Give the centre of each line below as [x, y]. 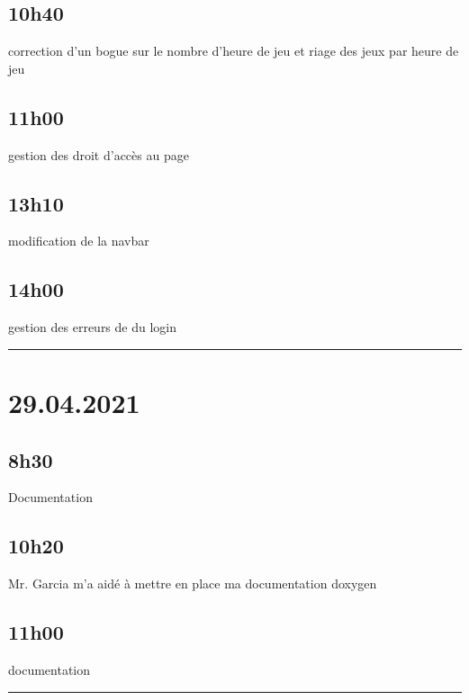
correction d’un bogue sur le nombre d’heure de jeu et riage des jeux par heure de [234, 51]
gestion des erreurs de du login [93, 327]
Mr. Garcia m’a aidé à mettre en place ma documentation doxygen [193, 583]
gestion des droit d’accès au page [99, 154]
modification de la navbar [79, 241]
